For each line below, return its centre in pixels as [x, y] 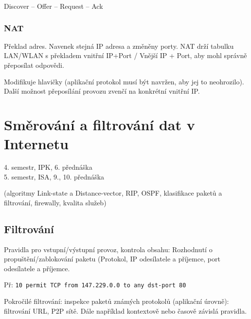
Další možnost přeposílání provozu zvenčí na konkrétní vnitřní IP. [102, 91]
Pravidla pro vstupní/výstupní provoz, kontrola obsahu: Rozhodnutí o [108, 249]
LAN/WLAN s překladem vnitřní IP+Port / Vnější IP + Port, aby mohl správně [125, 55]
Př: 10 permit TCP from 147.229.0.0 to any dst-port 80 [95, 285]
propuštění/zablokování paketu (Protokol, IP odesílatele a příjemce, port [112, 259]
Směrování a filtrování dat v [99, 124]
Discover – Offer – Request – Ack [54, 6]
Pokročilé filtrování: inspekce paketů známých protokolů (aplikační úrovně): [117, 301]
